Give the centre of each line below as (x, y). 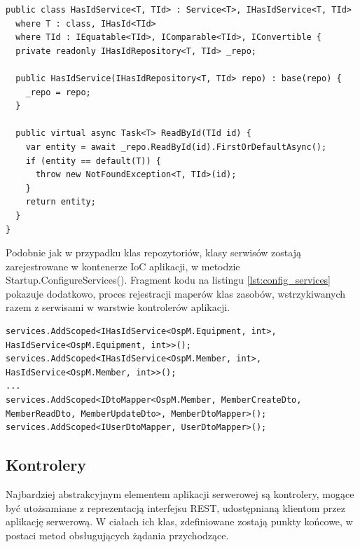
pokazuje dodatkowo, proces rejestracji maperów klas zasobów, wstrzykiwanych (176, 293)
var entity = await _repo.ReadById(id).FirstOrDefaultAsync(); (176, 147)
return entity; (61, 202)
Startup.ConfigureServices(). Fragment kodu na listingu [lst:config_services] (168, 280)
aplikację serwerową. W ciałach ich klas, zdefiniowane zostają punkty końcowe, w (179, 521)
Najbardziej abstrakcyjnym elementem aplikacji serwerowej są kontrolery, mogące (180, 494)
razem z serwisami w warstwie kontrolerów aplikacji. (118, 307)
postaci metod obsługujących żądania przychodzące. (117, 535)
